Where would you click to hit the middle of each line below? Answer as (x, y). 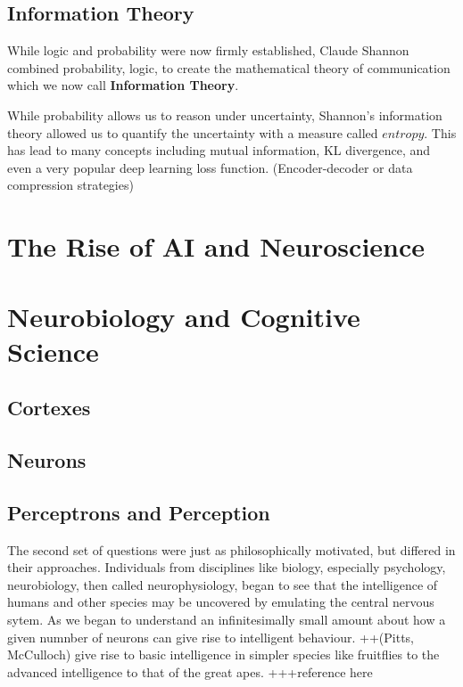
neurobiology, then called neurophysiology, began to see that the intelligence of (223, 584)
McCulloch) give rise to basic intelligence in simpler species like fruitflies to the (223, 654)
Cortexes (49, 408)
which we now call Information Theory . (123, 85)
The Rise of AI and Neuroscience (216, 246)
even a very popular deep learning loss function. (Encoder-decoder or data (210, 167)
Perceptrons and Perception (139, 512)
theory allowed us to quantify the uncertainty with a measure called (193, 132)
